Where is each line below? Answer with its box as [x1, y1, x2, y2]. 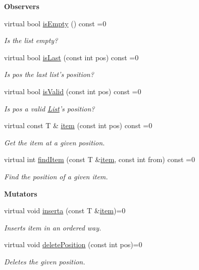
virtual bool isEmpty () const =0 [4, 18, 107, 28]
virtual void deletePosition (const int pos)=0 [4, 239, 142, 250]
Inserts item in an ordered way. [4, 222, 102, 233]
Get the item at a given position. [4, 137, 105, 147]
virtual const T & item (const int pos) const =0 [4, 120, 153, 131]
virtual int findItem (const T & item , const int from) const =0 [4, 154, 195, 165]
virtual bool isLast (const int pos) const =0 [4, 52, 139, 62]
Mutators [4, 188, 37, 199]
